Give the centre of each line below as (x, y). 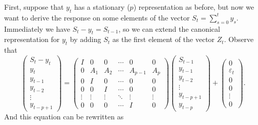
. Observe (239, 39)
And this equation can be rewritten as (64, 117)
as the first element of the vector (164, 39)
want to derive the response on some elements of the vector (97, 17)
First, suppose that (34, 7)
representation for (32, 39)
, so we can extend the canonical (169, 28)
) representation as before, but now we (194, 7)
